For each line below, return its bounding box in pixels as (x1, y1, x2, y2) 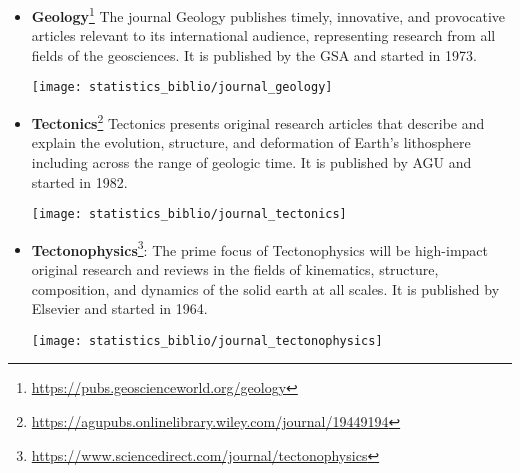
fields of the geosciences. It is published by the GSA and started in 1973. (31, 44, 477, 65)
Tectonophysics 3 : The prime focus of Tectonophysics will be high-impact (31, 236, 489, 260)
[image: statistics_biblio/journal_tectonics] (31, 207, 347, 222)
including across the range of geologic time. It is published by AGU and (31, 151, 472, 172)
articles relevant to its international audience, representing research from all (31, 25, 496, 46)
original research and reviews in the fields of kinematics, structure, (31, 259, 439, 280)
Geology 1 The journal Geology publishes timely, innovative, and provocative (31, 3, 506, 26)
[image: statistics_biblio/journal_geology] (31, 80, 333, 95)
